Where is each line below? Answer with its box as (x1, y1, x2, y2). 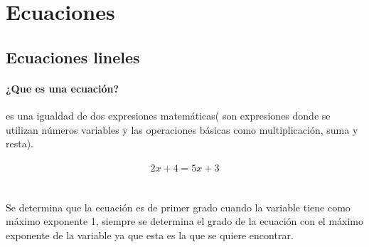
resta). (6, 136, 34, 151)
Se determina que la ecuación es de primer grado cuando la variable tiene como (6, 199, 351, 214)
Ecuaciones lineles (6, 46, 140, 68)
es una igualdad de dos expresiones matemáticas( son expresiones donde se (6, 107, 331, 122)
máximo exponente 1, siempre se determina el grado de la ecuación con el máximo (6, 214, 364, 228)
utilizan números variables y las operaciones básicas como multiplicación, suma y (6, 122, 358, 137)
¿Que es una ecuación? (6, 80, 119, 95)
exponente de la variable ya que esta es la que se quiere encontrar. (6, 227, 294, 242)
